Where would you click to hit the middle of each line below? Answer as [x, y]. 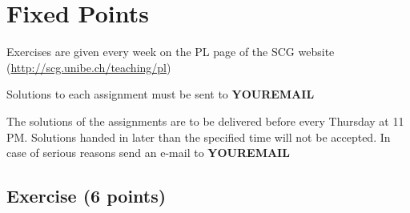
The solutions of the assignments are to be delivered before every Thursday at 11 [205, 121]
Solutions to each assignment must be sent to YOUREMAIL [161, 94]
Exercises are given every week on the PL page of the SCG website [171, 52]
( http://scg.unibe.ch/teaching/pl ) [89, 67]
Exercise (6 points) [86, 196]
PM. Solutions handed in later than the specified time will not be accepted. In [199, 137]
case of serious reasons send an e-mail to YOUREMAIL [148, 153]
